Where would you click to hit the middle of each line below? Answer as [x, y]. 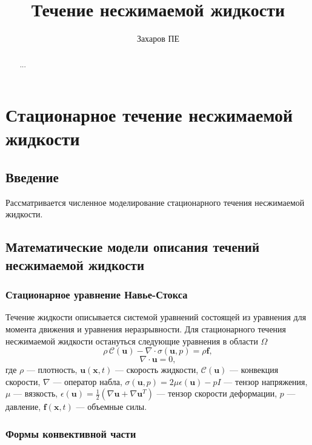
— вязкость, [36, 393]
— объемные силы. [111, 407]
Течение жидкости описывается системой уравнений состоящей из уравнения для [156, 317]
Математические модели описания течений [132, 247]
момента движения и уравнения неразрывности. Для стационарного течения [146, 328]
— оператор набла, [88, 381]
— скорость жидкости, [157, 370]
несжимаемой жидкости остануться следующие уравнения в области [132, 341]
